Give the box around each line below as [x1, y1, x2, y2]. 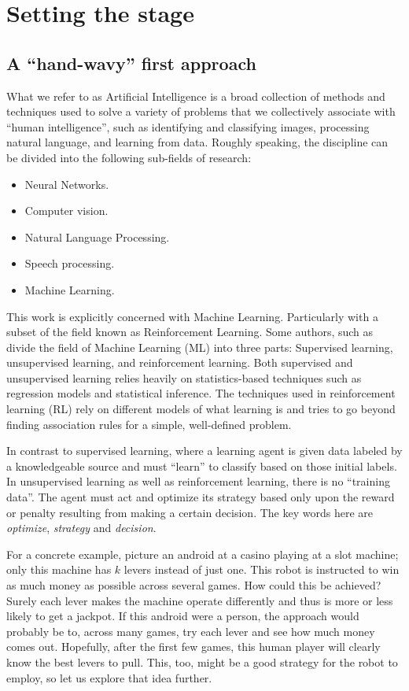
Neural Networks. [24, 176, 109, 192]
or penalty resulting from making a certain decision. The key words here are [6, 504, 373, 520]
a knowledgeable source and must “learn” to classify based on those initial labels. [6, 457, 397, 474]
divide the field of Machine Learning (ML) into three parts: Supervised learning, [6, 338, 393, 355]
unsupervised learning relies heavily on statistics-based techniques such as [6, 369, 362, 386]
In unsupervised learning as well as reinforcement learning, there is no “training [6, 473, 390, 490]
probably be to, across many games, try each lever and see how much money [6, 623, 375, 639]
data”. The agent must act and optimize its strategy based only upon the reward [6, 489, 395, 505]
